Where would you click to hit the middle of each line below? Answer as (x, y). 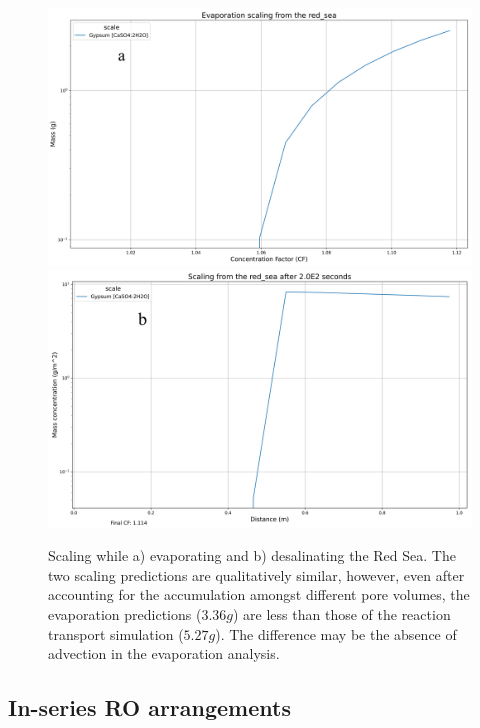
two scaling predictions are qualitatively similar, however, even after (256, 574)
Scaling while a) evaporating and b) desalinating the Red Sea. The (252, 555)
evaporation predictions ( (125, 614)
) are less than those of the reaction (342, 614)
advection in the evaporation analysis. (164, 653)
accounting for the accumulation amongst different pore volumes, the (259, 594)
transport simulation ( (116, 633)
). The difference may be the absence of (336, 633)
